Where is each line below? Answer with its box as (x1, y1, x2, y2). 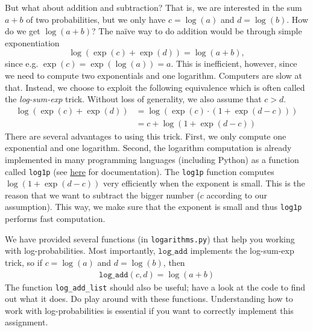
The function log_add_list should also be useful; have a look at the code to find (5, 280, 305, 293)
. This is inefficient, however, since (171, 57, 297, 70)
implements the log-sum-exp (190, 244, 294, 257)
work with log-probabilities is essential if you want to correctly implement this (5, 304, 294, 316)
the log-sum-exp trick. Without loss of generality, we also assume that (5, 93, 262, 105)
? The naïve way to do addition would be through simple (92, 25, 302, 37)
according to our (206, 188, 268, 201)
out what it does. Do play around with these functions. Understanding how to (5, 292, 293, 305)
